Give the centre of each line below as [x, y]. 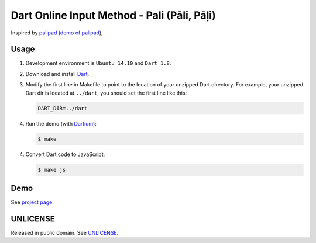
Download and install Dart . [57, 74]
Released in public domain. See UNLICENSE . [65, 232]
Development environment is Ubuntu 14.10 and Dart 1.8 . [98, 63]
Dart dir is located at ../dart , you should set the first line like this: [106, 93]
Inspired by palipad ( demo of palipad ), [57, 33]
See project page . [32, 202]
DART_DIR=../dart [63, 108]
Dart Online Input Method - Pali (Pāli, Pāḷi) [113, 15]
